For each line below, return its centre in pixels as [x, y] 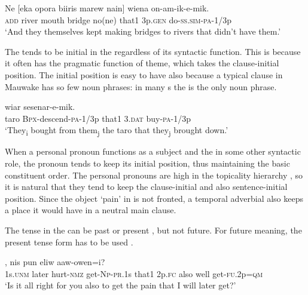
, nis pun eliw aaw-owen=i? [55, 262]
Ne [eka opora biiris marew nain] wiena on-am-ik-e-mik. [107, 8]
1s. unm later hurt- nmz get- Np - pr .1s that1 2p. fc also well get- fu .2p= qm [134, 273]
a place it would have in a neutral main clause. [91, 210]
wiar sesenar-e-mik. [40, 107]
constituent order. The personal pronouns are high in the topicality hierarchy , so [154, 175]
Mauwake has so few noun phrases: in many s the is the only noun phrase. [141, 86]
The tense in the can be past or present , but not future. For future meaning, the [153, 230]
